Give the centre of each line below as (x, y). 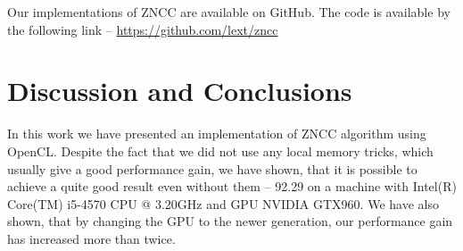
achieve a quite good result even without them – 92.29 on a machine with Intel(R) (232, 186)
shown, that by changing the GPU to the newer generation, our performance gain (230, 221)
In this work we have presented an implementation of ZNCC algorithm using (217, 134)
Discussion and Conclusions (180, 91)
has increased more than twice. (91, 238)
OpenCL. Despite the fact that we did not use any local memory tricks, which (220, 151)
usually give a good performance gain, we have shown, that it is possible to (212, 168)
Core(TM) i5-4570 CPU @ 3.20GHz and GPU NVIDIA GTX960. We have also (223, 203)
